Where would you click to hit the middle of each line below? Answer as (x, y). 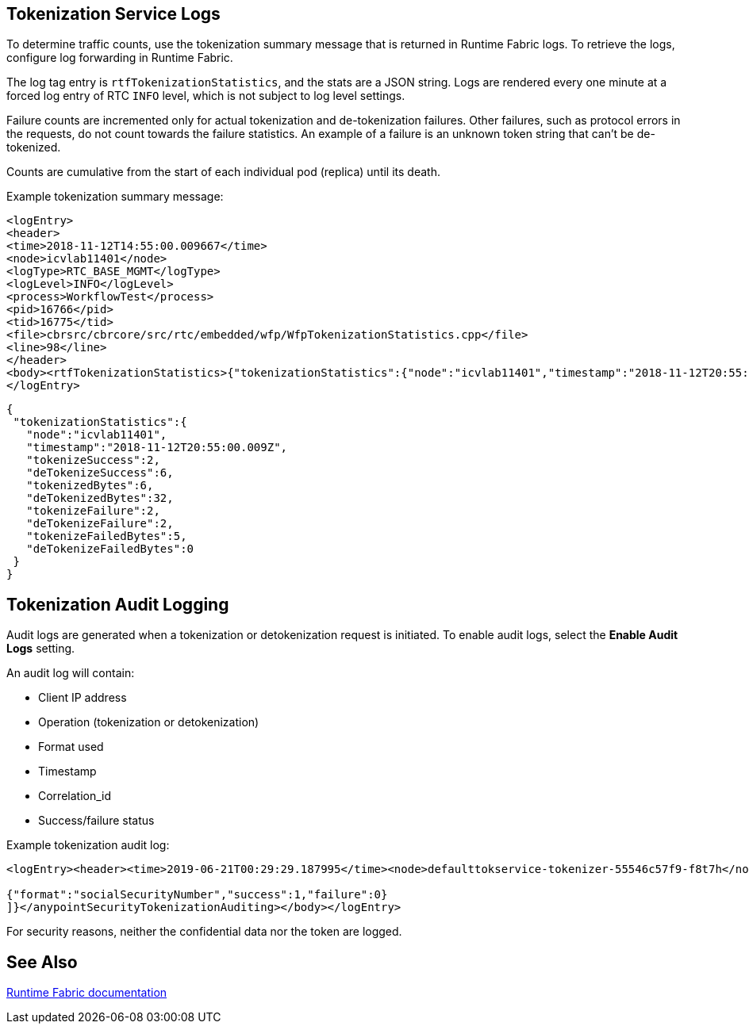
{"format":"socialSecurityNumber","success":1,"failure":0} (197, 895)
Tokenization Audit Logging (118, 604)
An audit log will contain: (71, 673)
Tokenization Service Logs (113, 14)
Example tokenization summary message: (115, 197)
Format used (71, 747)
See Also (42, 962)
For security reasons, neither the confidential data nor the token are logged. (204, 932)
